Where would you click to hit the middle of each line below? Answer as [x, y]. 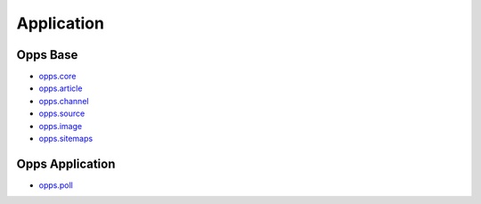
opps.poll [56, 185]
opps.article [61, 88]
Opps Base [47, 55]
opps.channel [64, 101]
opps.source [62, 114]
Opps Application [66, 163]
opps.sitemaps [66, 139]
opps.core [57, 77]
